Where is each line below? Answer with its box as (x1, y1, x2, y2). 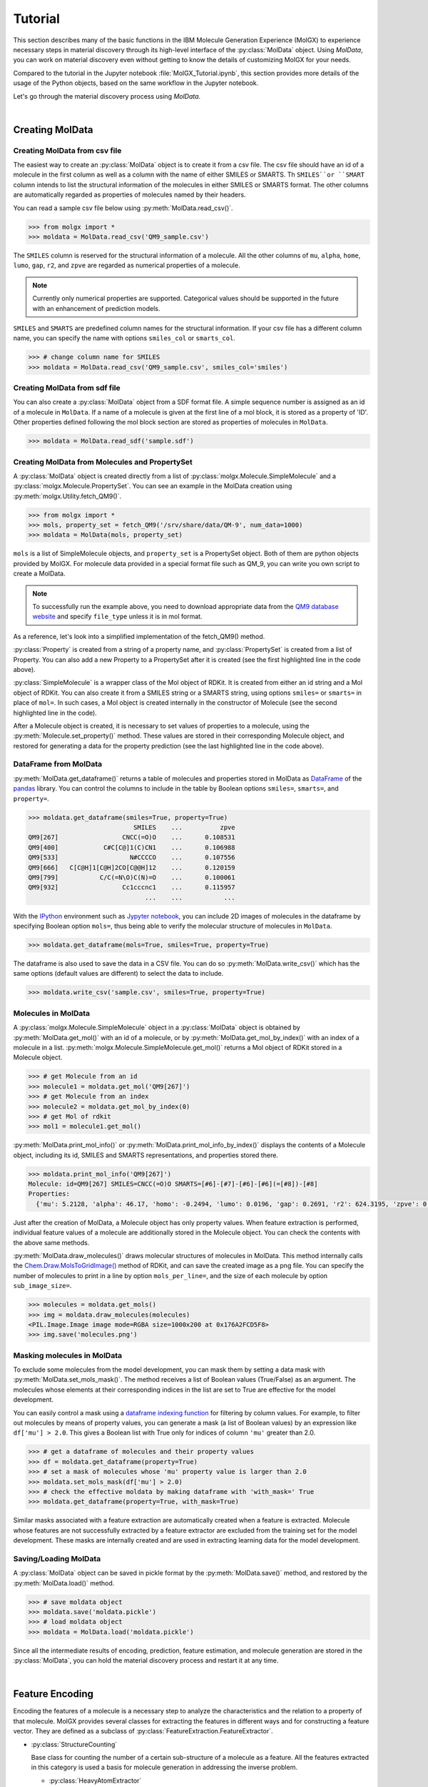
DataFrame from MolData (13, 759, 103, 769)
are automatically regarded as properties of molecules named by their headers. (13, 190, 246, 199)
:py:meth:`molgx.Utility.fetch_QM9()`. (13, 492, 121, 500)
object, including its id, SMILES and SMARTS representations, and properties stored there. (13, 1151, 278, 1159)
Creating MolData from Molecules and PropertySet (13, 457, 193, 467)
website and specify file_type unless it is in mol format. (32, 612, 203, 621)
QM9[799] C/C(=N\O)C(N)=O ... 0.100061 (28, 873, 235, 881)
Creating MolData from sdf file (13, 383, 121, 393)
